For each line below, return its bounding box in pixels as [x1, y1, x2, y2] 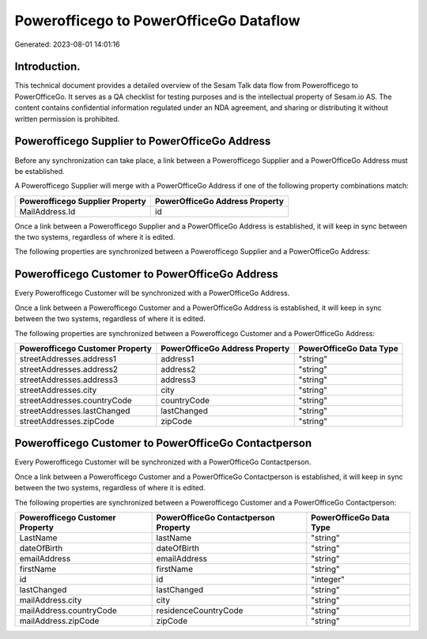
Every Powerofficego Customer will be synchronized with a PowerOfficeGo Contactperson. [14, 457, 312, 467]
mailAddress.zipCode [19, 615, 100, 626]
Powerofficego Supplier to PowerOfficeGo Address [14, 134, 271, 148]
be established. [14, 166, 65, 176]
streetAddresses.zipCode [19, 415, 115, 426]
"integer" [311, 574, 346, 585]
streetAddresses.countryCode [19, 395, 132, 406]
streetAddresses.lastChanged [19, 405, 130, 416]
